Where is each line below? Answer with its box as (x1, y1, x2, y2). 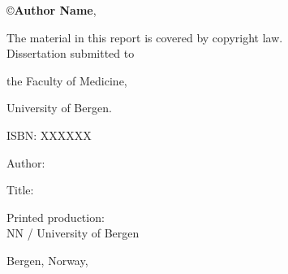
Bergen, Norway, (6, 251, 88, 268)
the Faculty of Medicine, (6, 72, 127, 89)
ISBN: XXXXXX (6, 126, 92, 143)
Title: (6, 181, 34, 198)
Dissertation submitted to (6, 45, 135, 62)
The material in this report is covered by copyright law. (6, 28, 283, 46)
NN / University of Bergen (6, 224, 140, 241)
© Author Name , (6, 2, 97, 18)
